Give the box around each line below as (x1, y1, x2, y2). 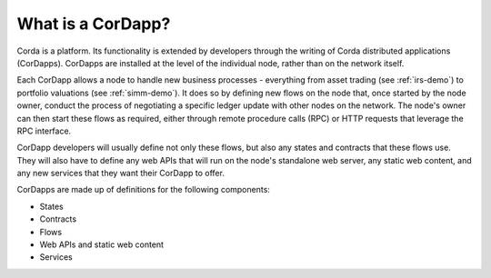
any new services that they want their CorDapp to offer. (16, 168, 225, 179)
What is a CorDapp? (16, 14, 171, 34)
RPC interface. (16, 125, 72, 136)
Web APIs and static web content (39, 239, 164, 250)
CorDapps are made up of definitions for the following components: (16, 184, 270, 195)
